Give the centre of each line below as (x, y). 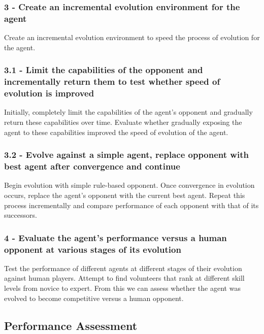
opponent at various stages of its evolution (93, 249)
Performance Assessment (71, 325)
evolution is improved (49, 93)
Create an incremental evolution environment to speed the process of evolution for (132, 37)
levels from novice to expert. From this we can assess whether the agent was (122, 288)
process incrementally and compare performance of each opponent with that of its (131, 205)
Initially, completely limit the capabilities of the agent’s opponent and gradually (128, 112)
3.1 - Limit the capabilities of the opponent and (104, 70)
